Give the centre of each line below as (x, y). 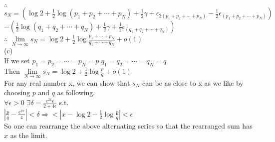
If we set (17, 60)
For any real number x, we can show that (67, 82)
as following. (76, 92)
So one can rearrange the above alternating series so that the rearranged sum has (128, 125)
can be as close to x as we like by (193, 82)
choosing (17, 92)
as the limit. (29, 135)
